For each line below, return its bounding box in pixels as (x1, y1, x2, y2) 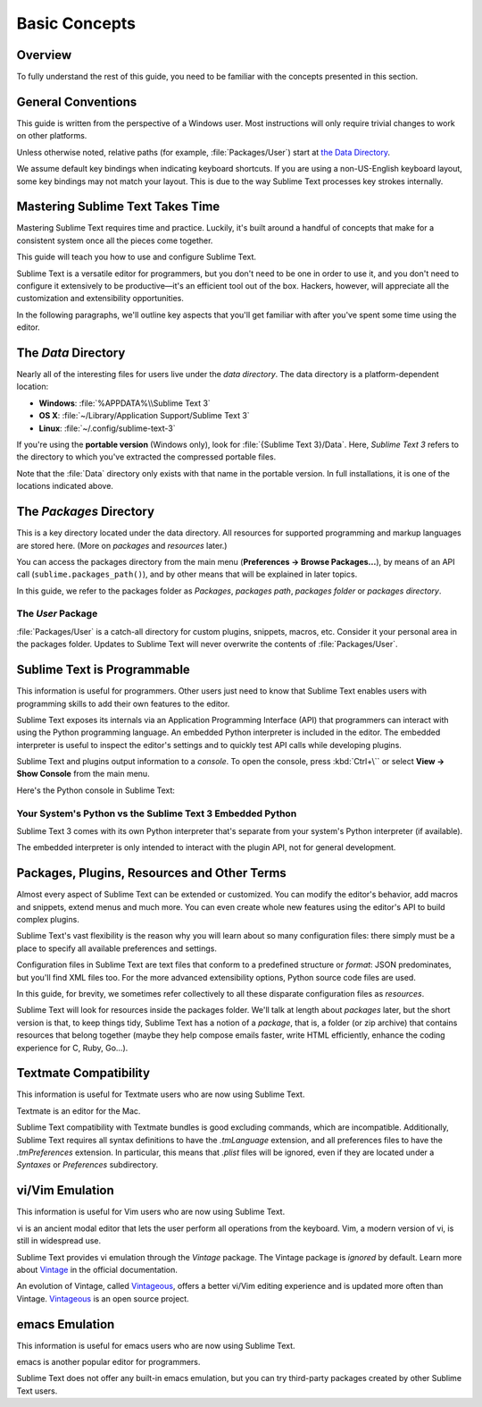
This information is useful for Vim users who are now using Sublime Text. (16, 1207, 286, 1217)
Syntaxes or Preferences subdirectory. (16, 1159, 159, 1170)
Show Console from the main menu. (16, 769, 151, 779)
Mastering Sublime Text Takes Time (16, 199, 220, 215)
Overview (16, 47, 72, 63)
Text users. (16, 1386, 58, 1396)
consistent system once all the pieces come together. (16, 235, 213, 246)
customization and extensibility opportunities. (16, 293, 185, 304)
